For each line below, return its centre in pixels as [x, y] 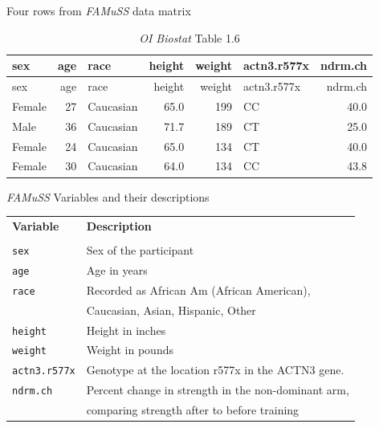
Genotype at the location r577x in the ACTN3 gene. [215, 370]
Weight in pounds [130, 350]
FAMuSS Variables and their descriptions [108, 196]
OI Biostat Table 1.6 [189, 37]
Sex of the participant [140, 249]
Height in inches [126, 330]
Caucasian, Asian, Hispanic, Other [171, 310]
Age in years [117, 269]
